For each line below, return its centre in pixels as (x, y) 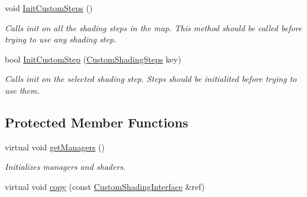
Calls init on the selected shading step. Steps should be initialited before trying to (151, 79)
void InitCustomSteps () (49, 8)
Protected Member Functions (97, 122)
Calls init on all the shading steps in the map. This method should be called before (153, 27)
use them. (22, 90)
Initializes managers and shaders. (65, 167)
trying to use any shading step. (61, 39)
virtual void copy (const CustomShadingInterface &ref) (105, 186)
